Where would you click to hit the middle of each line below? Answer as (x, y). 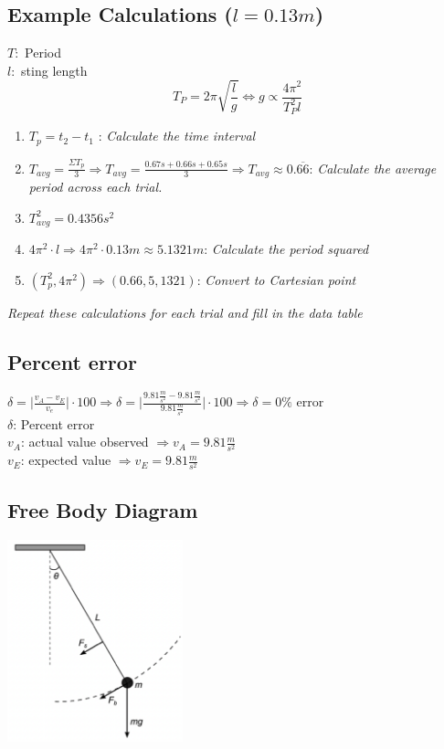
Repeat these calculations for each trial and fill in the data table (185, 312)
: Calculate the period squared (286, 249)
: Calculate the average (373, 168)
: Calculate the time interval (177, 136)
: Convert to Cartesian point (276, 279)
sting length (54, 70)
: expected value (66, 460)
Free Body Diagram (103, 509)
